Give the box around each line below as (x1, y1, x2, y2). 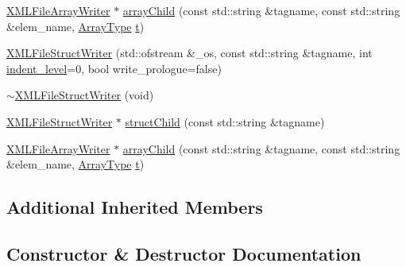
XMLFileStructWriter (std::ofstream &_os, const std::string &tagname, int (6, 44, 373, 61)
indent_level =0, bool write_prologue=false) (6, 60, 222, 76)
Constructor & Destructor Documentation (6, 241, 362, 265)
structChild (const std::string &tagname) (125, 113, 325, 130)
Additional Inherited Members (6, 195, 263, 219)
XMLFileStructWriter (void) (14, 87, 154, 103)
